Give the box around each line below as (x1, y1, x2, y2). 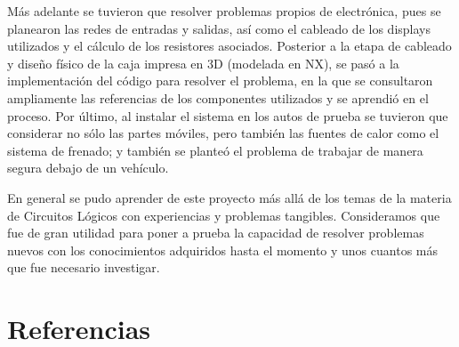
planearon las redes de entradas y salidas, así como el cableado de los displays (7, 19, 431, 37)
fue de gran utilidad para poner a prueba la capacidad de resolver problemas (7, 223, 424, 242)
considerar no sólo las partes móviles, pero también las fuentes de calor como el (7, 124, 439, 142)
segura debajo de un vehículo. (7, 158, 169, 177)
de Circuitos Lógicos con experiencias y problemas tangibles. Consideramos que (7, 206, 440, 224)
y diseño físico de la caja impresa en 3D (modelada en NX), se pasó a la (7, 53, 399, 72)
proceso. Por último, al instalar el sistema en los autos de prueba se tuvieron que (7, 106, 448, 125)
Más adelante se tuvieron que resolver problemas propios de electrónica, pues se (7, 2, 441, 20)
